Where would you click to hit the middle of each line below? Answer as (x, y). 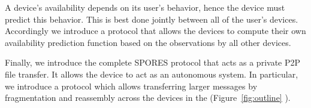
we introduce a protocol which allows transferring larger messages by (131, 86)
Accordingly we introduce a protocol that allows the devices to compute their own (155, 31)
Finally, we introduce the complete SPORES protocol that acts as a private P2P (153, 62)
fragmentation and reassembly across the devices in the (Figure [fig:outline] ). (148, 98)
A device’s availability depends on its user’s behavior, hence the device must (145, 7)
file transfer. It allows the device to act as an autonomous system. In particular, (152, 74)
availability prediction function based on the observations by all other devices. (148, 42)
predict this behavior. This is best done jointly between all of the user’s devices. (152, 19)
